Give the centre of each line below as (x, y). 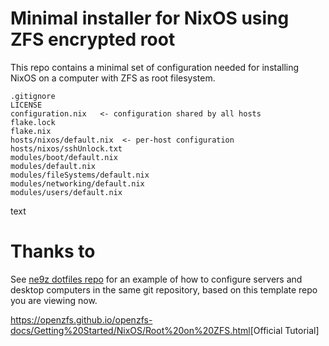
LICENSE (26, 105)
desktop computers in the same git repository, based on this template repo (164, 289)
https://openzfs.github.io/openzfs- (81, 319)
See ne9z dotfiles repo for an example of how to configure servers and (156, 279)
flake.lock (33, 122)
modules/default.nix (53, 166)
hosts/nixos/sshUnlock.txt (66, 148)
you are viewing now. (54, 300)
